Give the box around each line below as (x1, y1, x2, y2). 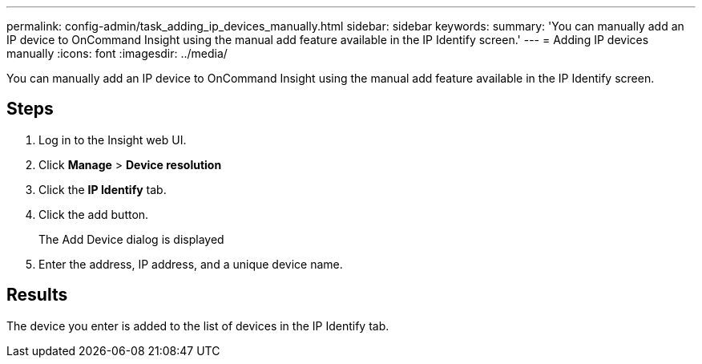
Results (6, 285, 68, 305)
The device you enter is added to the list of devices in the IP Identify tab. (6, 318, 389, 333)
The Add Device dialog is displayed (38, 232, 224, 246)
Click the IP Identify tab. (38, 182, 167, 196)
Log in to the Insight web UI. (38, 132, 187, 147)
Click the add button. (38, 207, 149, 221)
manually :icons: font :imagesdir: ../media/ (6, 47, 228, 60)
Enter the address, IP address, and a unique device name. (38, 257, 343, 271)
